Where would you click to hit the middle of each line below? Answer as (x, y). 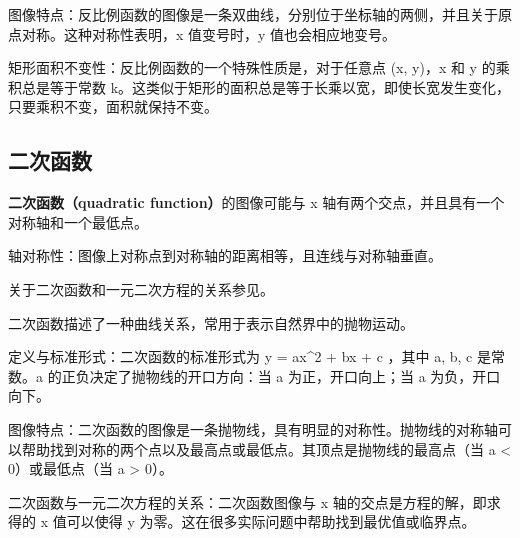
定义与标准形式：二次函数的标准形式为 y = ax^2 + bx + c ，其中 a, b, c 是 (249, 356)
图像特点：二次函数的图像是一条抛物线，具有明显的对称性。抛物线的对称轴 (253, 428)
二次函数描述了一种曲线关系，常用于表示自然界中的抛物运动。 (211, 322)
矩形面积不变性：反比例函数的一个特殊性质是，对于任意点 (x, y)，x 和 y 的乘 (259, 67)
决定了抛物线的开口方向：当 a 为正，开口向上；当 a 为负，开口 (295, 375)
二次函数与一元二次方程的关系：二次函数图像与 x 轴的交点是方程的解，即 (247, 501)
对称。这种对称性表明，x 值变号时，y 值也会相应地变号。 (209, 33)
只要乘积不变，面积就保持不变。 (113, 106)
